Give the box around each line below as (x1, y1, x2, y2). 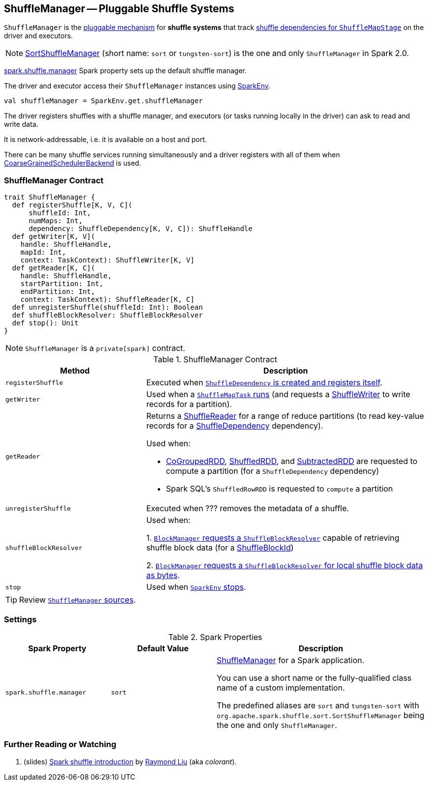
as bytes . (146, 570, 180, 581)
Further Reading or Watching (4, 739, 116, 750)
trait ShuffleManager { (4, 193, 95, 202)
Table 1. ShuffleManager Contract (153, 354, 277, 365)
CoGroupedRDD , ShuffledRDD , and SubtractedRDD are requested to (166, 456, 418, 466)
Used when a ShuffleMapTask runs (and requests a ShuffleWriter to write (146, 389, 410, 400)
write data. (4, 120, 38, 129)
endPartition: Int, (20, 288, 95, 296)
